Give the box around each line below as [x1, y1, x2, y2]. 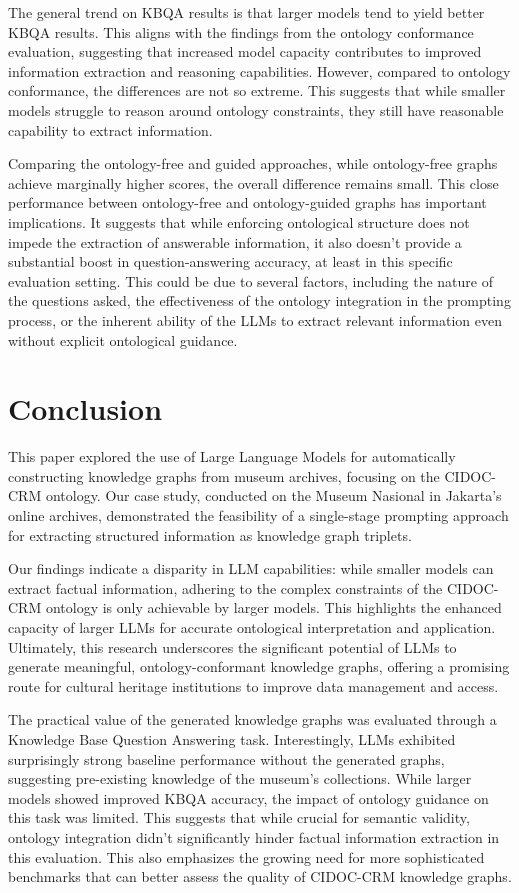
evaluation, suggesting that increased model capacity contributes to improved [8, 41, 482, 62]
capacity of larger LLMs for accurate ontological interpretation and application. [8, 616, 496, 637]
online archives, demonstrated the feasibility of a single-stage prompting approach [8, 505, 509, 525]
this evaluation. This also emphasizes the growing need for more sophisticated [8, 846, 485, 867]
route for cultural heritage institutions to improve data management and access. [8, 675, 499, 696]
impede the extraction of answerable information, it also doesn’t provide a [8, 231, 462, 252]
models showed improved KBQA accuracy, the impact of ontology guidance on [8, 787, 489, 808]
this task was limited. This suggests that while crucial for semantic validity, [8, 807, 470, 828]
